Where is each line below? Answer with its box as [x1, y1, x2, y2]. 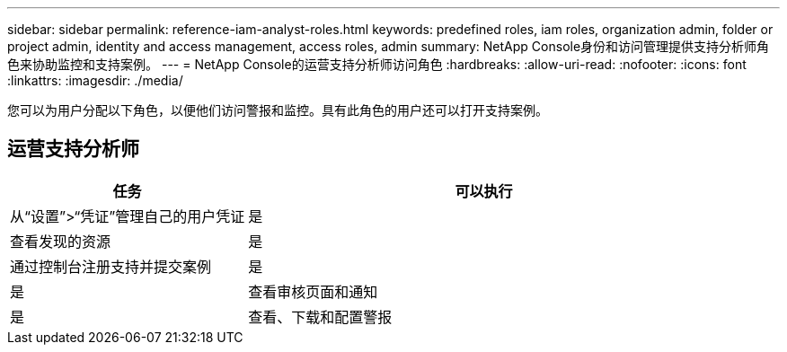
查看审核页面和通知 [248, 282, 378, 301]
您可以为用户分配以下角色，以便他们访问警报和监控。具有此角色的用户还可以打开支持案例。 [7, 102, 548, 118]
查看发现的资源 [10, 232, 111, 251]
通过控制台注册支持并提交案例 [10, 257, 212, 276]
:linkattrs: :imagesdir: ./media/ [7, 73, 183, 88]
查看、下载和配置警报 [248, 307, 393, 326]
